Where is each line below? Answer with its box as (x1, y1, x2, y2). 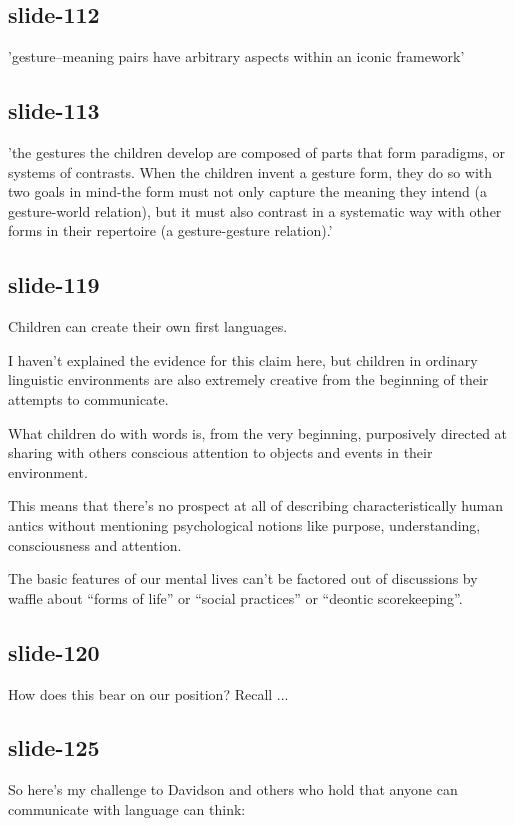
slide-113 (8, 95, 100, 126)
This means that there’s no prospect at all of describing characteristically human (8, 495, 503, 516)
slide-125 (8, 732, 100, 763)
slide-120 (8, 636, 100, 667)
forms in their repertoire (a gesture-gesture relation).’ (8, 220, 333, 241)
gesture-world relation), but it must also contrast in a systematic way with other (8, 200, 502, 221)
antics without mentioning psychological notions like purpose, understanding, (8, 514, 481, 535)
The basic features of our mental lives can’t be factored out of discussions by (8, 568, 478, 589)
